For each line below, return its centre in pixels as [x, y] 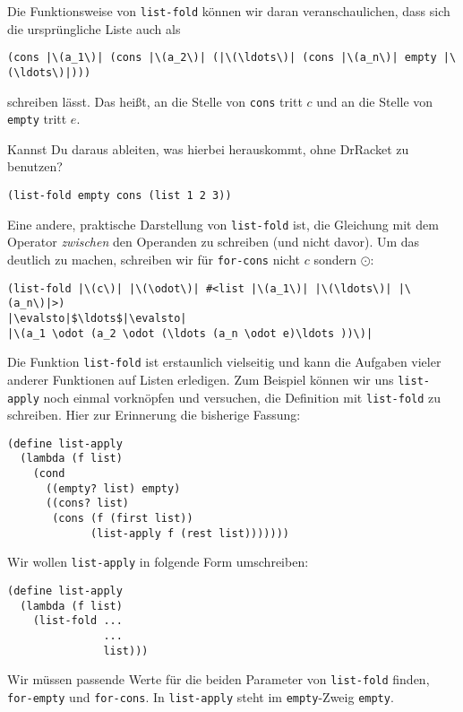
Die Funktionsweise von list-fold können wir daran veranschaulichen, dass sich [229, 11]
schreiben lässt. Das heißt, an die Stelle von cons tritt [155, 101]
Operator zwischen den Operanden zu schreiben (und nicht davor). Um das [214, 242]
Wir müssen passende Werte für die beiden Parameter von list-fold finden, [219, 679]
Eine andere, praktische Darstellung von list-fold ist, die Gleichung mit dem [223, 224]
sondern [335, 259]
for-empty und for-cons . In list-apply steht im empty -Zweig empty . [201, 697]
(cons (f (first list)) [123, 519]
